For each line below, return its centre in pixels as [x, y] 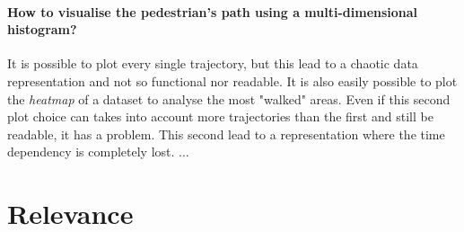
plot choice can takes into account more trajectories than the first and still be [220, 116]
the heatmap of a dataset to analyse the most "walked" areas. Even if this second [229, 98]
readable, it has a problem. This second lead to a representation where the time [226, 134]
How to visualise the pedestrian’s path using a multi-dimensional [213, 11]
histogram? [42, 29]
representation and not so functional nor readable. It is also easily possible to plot [232, 80]
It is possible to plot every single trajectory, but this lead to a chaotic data [213, 63]
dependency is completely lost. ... [98, 152]
